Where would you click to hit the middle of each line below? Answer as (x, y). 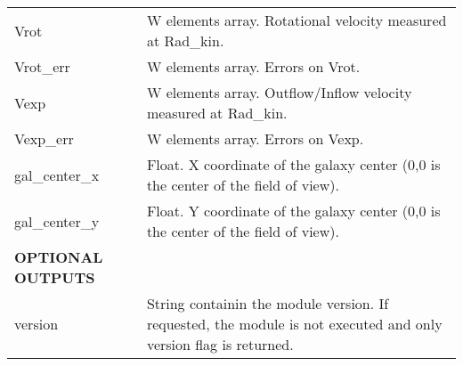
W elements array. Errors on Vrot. (253, 66)
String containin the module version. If (268, 303)
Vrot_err (42, 66)
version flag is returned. (220, 344)
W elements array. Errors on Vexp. (255, 138)
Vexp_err (44, 138)
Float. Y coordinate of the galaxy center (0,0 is (293, 211)
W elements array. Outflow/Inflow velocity (279, 92)
